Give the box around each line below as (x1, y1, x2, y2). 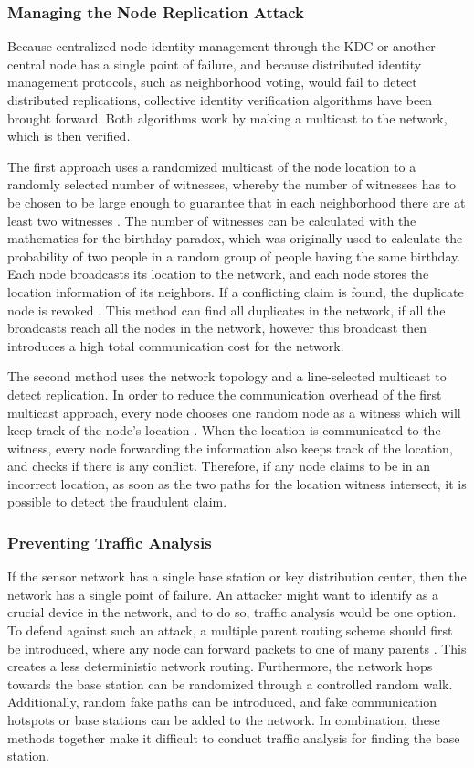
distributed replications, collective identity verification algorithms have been (7, 91, 433, 109)
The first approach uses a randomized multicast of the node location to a (7, 156, 416, 176)
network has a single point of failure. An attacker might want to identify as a (7, 584, 439, 603)
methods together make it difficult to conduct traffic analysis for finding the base (7, 728, 460, 747)
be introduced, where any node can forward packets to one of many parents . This (7, 638, 467, 657)
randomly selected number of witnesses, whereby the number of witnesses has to (7, 175, 457, 194)
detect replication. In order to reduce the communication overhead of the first (7, 384, 442, 403)
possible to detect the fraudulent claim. (7, 492, 227, 511)
